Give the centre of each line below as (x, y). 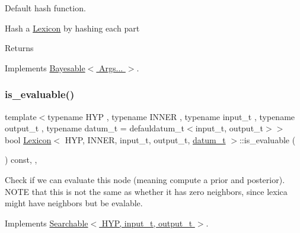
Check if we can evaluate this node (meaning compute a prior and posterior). (145, 179)
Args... (111, 67)
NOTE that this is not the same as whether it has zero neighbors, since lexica (146, 191)
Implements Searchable (47, 223)
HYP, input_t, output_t (147, 223)
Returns (19, 48)
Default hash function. (45, 8)
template (21, 116)
